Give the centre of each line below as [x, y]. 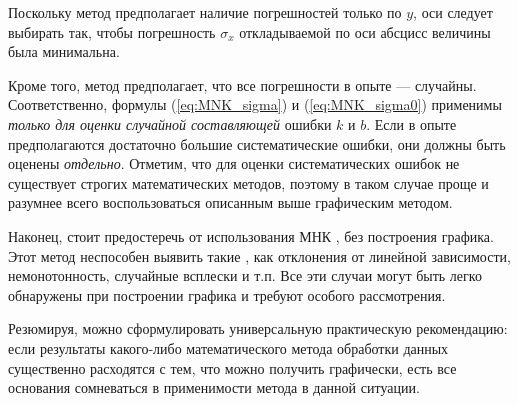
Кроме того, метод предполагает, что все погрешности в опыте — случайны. [242, 84]
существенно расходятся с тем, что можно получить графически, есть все [232, 367]
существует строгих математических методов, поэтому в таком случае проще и [248, 182]
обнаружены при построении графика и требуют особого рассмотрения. [227, 294]
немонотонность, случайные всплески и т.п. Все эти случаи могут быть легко [245, 275]
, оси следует [453, 12]
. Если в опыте [411, 123]
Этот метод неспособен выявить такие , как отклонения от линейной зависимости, [259, 255]
